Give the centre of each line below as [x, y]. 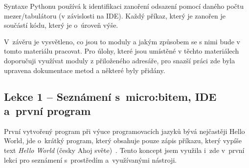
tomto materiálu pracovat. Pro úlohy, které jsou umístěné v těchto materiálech [122, 51]
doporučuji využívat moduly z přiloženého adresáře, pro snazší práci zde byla [120, 60]
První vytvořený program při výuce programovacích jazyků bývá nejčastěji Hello [124, 131]
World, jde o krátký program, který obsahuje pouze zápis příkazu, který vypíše [123, 140]
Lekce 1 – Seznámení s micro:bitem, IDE [110, 96]
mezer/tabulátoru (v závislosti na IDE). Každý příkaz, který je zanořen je [115, 15]
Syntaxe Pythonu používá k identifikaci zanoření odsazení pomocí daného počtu [124, 6]
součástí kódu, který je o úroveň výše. [61, 25]
